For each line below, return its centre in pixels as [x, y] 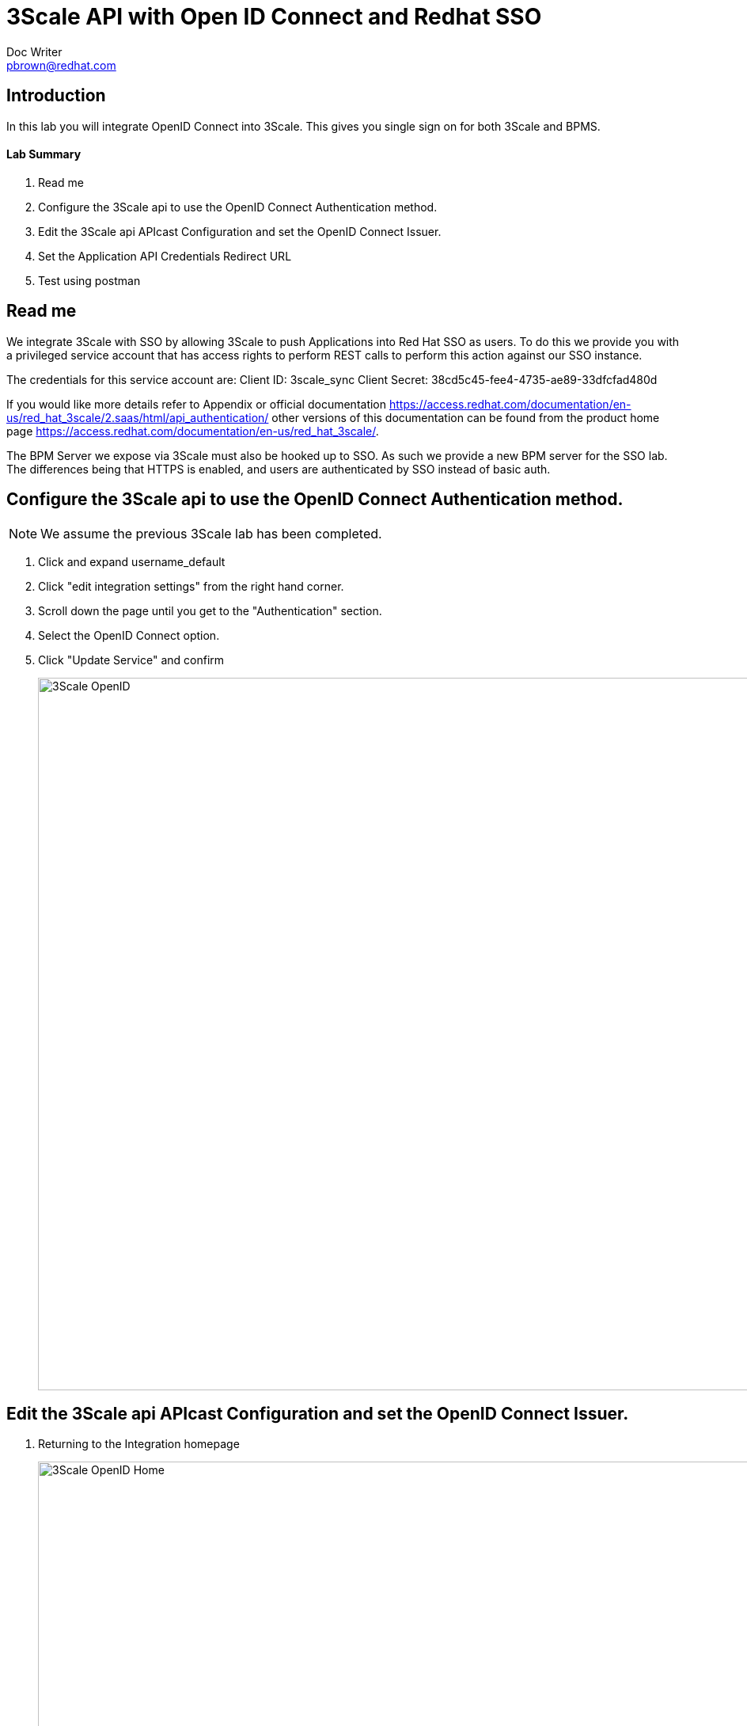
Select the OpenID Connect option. [129, 635]
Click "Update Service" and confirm [131, 660]
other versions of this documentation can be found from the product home [466, 417]
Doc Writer [34, 51]
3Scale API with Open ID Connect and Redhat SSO [274, 17]
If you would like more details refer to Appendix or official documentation [197, 404]
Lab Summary [44, 154]
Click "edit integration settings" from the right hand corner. [191, 586]
